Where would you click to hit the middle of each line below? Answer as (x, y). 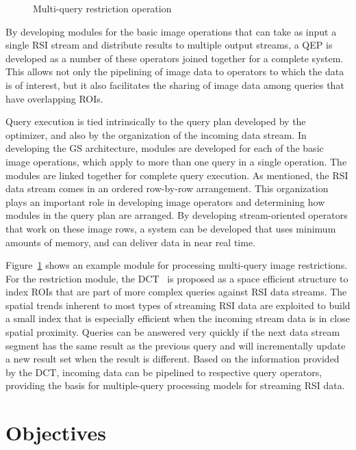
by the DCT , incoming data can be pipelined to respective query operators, (164, 372)
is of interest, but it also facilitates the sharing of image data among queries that (175, 84)
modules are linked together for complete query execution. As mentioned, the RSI (177, 175)
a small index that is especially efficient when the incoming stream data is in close (178, 318)
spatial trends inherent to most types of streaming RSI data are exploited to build (178, 305)
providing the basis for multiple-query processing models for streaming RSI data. (175, 385)
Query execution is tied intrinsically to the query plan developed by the (156, 121)
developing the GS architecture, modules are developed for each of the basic (165, 148)
